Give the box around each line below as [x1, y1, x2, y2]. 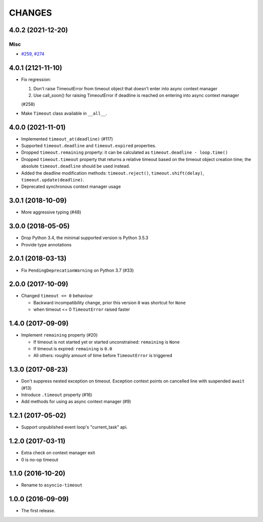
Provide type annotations [21, 241, 72, 247]
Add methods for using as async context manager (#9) [21, 399, 131, 404]
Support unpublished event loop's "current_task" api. [21, 424, 128, 430]
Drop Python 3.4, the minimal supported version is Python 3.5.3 [21, 235, 149, 241]
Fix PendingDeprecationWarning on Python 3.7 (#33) [21, 267, 134, 273]
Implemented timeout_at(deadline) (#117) [21, 136, 113, 141]
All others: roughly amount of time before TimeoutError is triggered [33, 353, 172, 359]
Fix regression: [21, 77, 51, 82]
